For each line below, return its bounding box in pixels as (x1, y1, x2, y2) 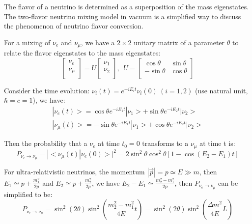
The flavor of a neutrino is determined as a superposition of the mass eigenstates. (4, 1, 249, 11)
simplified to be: (4, 189, 53, 199)
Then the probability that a (4, 138, 87, 148)
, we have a (81, 37, 115, 47)
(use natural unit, (195, 85, 248, 95)
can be (218, 177, 238, 188)
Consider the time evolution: (4, 85, 90, 95)
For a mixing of (4, 37, 51, 47)
